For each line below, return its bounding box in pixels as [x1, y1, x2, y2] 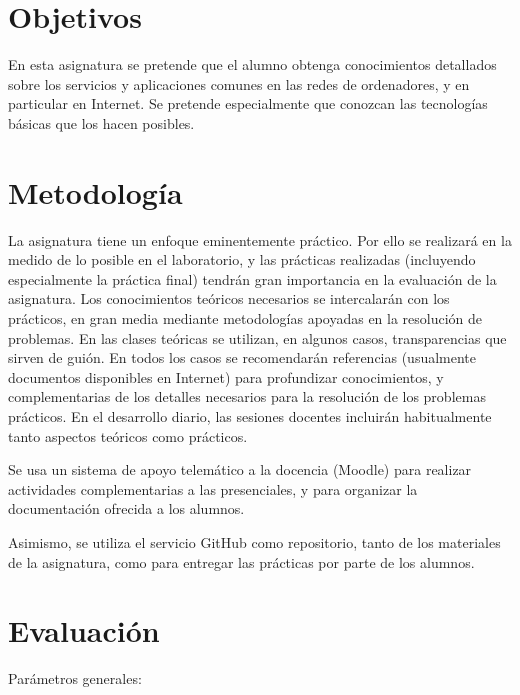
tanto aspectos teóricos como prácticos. [8, 425, 248, 446]
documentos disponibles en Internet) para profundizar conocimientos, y [8, 366, 444, 387]
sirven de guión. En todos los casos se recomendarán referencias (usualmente [8, 347, 477, 368]
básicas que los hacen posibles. [8, 112, 195, 133]
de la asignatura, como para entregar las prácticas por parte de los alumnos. [8, 551, 475, 572]
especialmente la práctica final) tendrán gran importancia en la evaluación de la [8, 268, 497, 289]
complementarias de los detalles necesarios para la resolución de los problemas [8, 386, 486, 407]
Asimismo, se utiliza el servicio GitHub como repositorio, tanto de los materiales [8, 531, 501, 552]
